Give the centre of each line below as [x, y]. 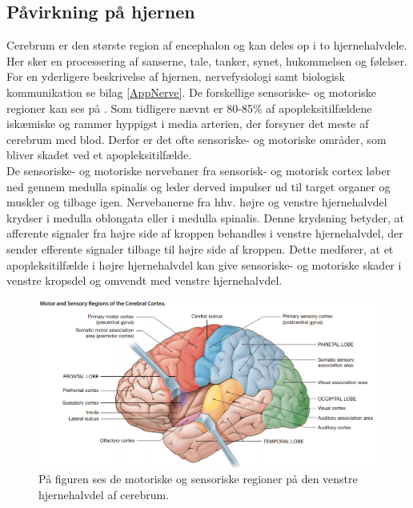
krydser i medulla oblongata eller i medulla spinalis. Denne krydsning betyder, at [205, 217]
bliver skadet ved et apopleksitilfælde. [99, 155]
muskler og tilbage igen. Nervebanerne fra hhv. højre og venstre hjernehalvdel [197, 202]
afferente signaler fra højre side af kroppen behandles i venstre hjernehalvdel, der [205, 233]
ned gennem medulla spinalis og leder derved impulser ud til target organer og [198, 186]
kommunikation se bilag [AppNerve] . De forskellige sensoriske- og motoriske [192, 92]
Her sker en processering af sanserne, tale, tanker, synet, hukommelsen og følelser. [207, 60]
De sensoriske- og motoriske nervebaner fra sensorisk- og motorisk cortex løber [199, 170]
